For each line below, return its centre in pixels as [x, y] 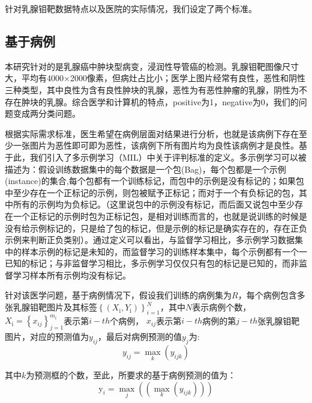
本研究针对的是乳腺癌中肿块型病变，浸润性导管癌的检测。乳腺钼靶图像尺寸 [152, 66]
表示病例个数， [222, 307]
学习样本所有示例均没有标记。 [72, 275]
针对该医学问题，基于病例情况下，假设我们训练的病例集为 [118, 295]
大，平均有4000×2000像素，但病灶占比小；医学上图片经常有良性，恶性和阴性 [155, 78]
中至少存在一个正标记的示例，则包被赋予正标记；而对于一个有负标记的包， [152, 192]
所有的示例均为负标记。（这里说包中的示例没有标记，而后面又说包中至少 [154, 204]
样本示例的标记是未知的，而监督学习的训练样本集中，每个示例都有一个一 [164, 251]
